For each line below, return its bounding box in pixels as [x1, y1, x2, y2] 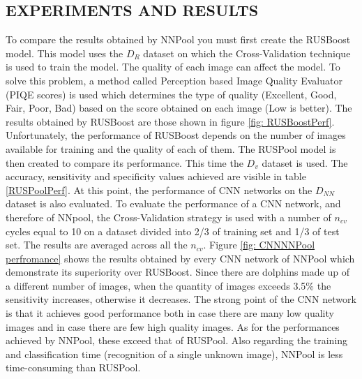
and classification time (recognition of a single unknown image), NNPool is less [6, 346, 343, 361]
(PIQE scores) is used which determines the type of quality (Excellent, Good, [6, 87, 337, 101]
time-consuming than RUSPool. [6, 360, 141, 375]
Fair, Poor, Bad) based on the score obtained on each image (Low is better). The [6, 101, 352, 115]
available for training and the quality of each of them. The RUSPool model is [6, 141, 336, 156]
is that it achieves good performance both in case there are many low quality [6, 306, 334, 320]
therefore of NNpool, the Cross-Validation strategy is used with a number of [6, 209, 331, 224]
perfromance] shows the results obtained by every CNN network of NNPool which [6, 251, 355, 265]
